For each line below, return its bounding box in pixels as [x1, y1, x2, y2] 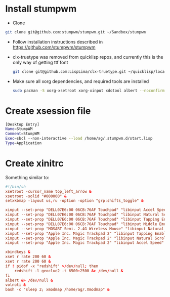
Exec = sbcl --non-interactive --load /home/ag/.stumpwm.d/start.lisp [5, 136, 153, 141]
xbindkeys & [5, 249, 30, 254]
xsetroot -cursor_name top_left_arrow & [5, 189, 92, 194]
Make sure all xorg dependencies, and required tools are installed [12, 78, 149, 84]
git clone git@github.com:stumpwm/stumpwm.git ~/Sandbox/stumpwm [5, 29, 146, 34]
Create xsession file [5, 105, 91, 116]
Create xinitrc [5, 158, 64, 169]
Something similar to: [5, 174, 50, 180]
